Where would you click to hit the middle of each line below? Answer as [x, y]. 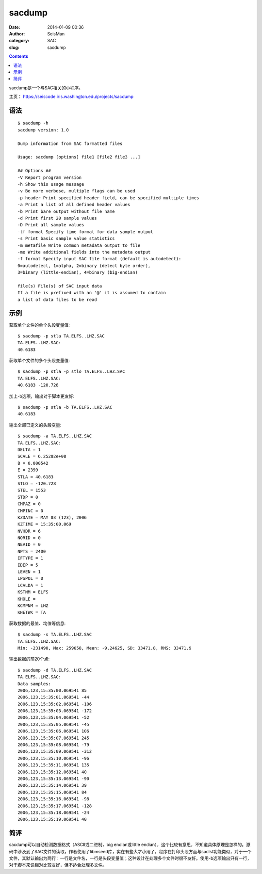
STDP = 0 [28, 497]
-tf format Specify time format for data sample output [85, 232]
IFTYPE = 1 [31, 558]
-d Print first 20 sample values [57, 218]
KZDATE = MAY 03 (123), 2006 [52, 517]
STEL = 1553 [32, 490]
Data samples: [34, 684]
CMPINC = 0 [31, 511]
